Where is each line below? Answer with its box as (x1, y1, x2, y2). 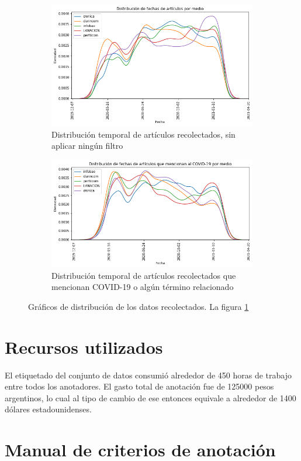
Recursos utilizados (5, 334, 163, 358)
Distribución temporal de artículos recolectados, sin (51, 128, 236, 140)
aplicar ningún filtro (51, 139, 123, 152)
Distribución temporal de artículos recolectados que (51, 269, 236, 281)
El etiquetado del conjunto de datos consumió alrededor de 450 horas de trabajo (5, 368, 292, 381)
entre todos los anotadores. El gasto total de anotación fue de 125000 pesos (5, 380, 274, 392)
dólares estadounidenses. (5, 403, 92, 415)
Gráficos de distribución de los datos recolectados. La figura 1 (28, 300, 249, 312)
